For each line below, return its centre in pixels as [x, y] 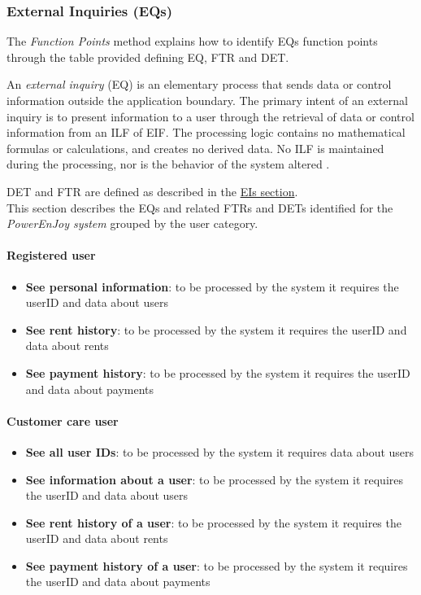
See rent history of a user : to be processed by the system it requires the [213, 522]
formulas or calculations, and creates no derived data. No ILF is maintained [195, 148]
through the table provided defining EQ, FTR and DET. [148, 57]
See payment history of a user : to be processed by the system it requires [217, 565]
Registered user [51, 255]
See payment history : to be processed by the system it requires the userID [218, 372]
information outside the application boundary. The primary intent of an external [207, 100]
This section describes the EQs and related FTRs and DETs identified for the [200, 207]
